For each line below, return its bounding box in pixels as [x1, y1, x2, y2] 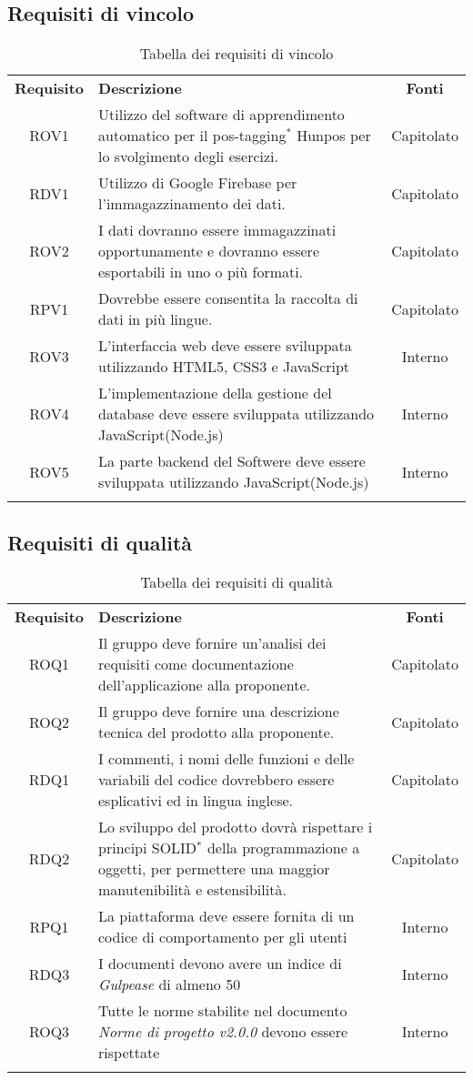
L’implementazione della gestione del [98, 382, 332, 404]
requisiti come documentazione [98, 653, 294, 675]
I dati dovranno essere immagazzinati [98, 219, 337, 241]
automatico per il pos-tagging [98, 125, 287, 146]
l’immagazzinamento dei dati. [98, 193, 286, 215]
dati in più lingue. [98, 308, 213, 330]
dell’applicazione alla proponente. [98, 674, 310, 696]
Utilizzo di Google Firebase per [98, 172, 297, 194]
